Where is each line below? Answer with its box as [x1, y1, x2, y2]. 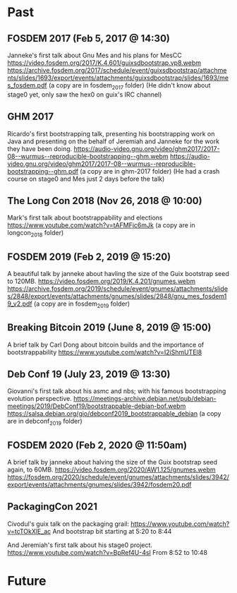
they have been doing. [7, 144, 73, 152]
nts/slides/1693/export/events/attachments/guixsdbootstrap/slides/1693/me [7, 73, 229, 82]
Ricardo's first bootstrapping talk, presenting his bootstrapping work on [7, 129, 215, 138]
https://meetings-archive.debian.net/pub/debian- [73, 395, 217, 403]
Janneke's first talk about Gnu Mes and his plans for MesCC [7, 51, 182, 59]
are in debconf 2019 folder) [7, 417, 83, 427]
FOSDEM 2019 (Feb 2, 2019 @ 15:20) [7, 251, 171, 263]
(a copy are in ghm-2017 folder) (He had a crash [80, 167, 220, 175]
